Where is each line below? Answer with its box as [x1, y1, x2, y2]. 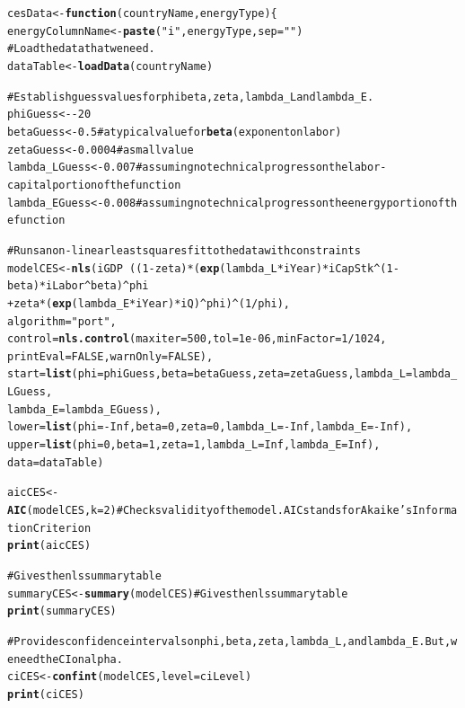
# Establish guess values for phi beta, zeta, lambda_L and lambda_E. [7, 90, 374, 103]
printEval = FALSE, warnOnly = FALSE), [7, 350, 214, 363]
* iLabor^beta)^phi [39, 279, 149, 293]
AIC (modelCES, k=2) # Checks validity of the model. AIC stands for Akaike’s [7, 504, 413, 518]
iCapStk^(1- [329, 261, 399, 275]
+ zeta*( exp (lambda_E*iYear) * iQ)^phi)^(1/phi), [7, 296, 291, 310]
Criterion [32, 521, 92, 535]
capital [7, 178, 53, 191]
